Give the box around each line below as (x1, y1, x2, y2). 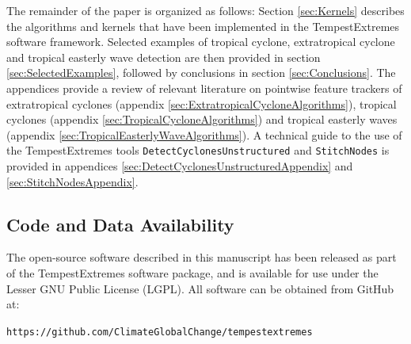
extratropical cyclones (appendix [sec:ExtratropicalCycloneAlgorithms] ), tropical (6, 95, 397, 112)
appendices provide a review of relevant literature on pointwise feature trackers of (6, 79, 402, 96)
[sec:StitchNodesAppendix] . (6, 173, 139, 189)
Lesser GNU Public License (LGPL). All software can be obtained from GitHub (6, 280, 394, 296)
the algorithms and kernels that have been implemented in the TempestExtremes (6, 17, 400, 34)
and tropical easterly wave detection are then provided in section (6, 48, 321, 65)
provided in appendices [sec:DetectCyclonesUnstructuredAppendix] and (6, 158, 353, 174)
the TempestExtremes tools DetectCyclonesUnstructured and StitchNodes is (6, 142, 390, 159)
